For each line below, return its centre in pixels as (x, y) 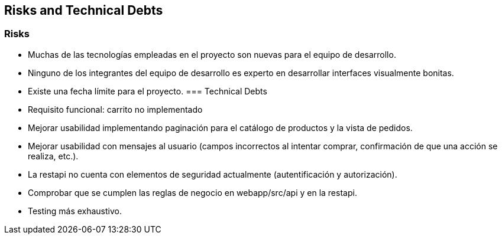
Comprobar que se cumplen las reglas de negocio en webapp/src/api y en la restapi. (192, 192)
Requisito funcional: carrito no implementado (115, 109)
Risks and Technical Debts (84, 10)
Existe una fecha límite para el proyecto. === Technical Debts (148, 91)
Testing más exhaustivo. (75, 211)
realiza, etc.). (53, 156)
